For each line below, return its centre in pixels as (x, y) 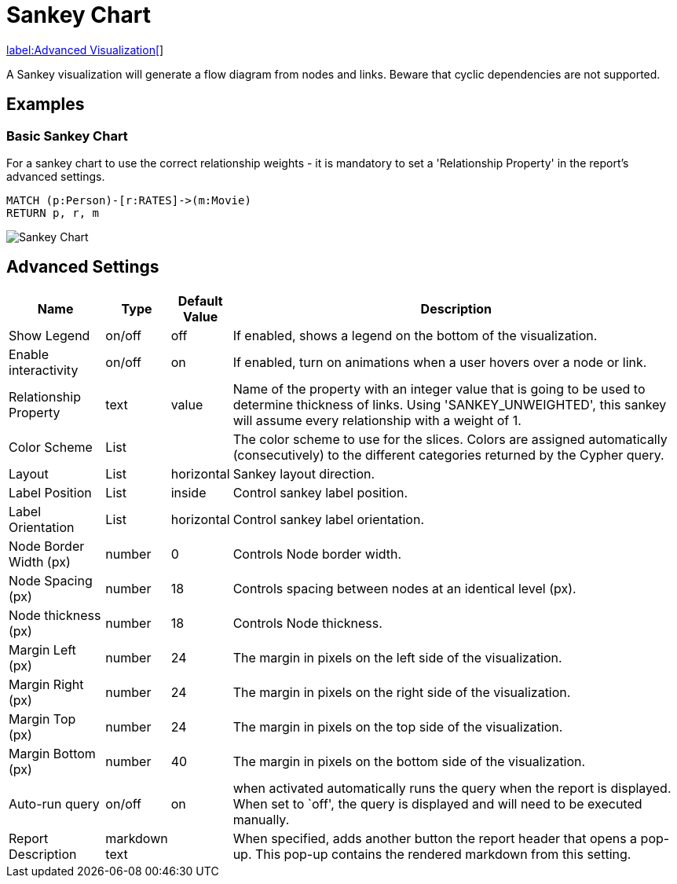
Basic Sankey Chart (67, 136)
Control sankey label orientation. (328, 519)
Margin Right (46, 684)
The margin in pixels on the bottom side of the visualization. (409, 761)
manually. (261, 819)
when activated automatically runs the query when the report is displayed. (452, 788)
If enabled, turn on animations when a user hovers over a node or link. (440, 362)
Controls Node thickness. (307, 623)
